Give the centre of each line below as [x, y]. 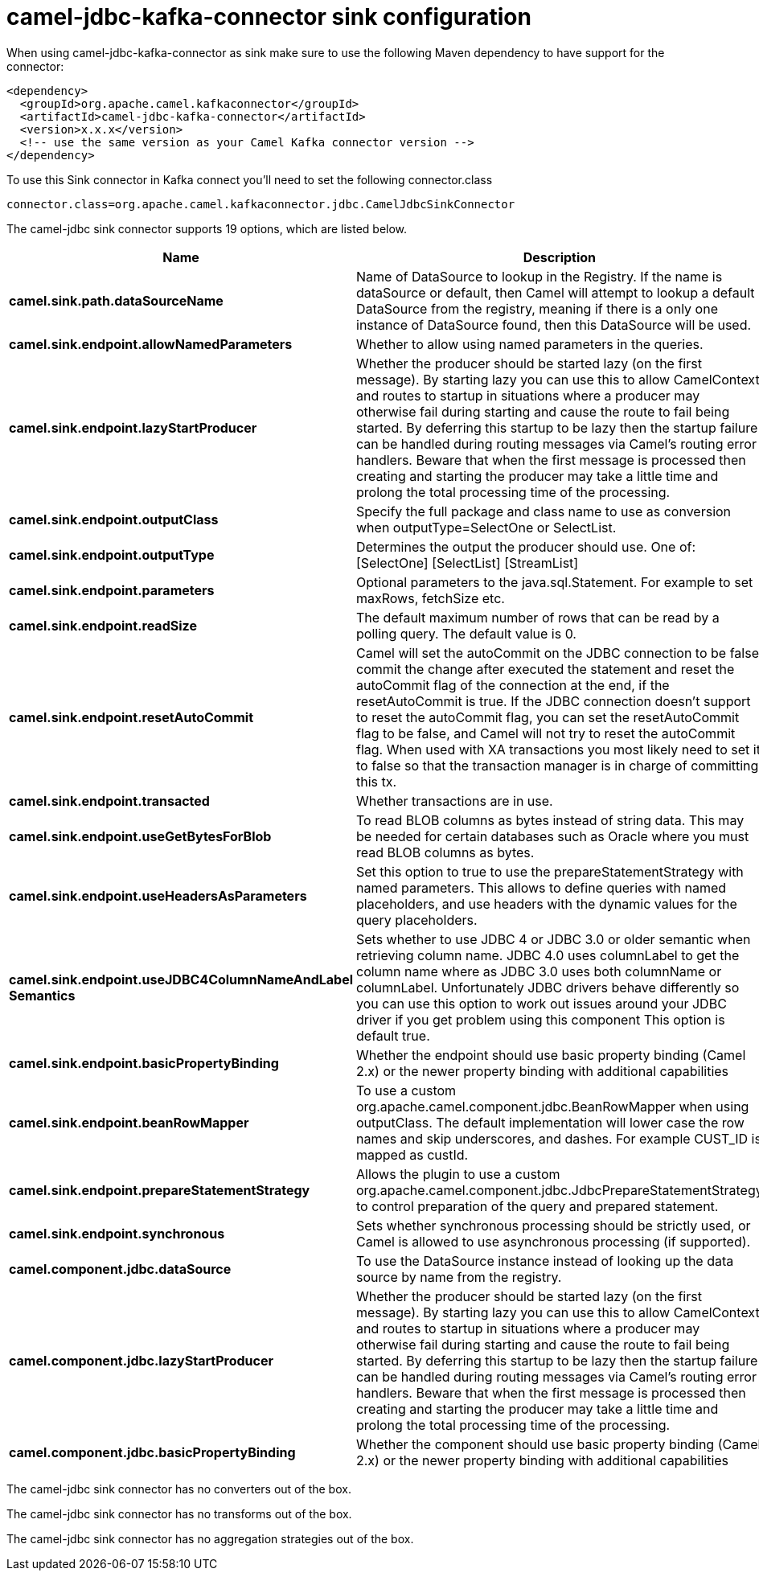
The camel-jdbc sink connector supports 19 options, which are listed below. [207, 228]
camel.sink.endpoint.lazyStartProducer [133, 427]
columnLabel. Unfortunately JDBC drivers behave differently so [548, 987]
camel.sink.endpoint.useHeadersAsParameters [158, 895]
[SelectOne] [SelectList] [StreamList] [468, 563]
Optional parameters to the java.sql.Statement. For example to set [555, 582]
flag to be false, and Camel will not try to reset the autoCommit [546, 733]
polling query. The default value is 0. [466, 633]
